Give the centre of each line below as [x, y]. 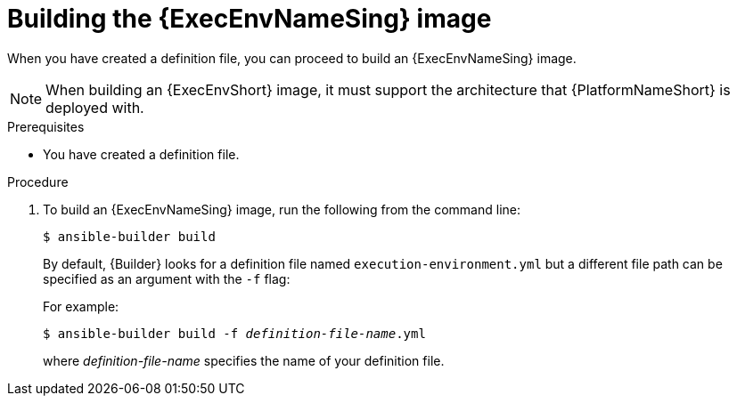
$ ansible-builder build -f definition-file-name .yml [234, 333]
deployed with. [95, 107]
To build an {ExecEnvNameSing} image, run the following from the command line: [282, 209]
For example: [81, 306]
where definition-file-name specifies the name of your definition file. [244, 360]
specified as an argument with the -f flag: [167, 278]
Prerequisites [46, 126]
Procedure [38, 181]
